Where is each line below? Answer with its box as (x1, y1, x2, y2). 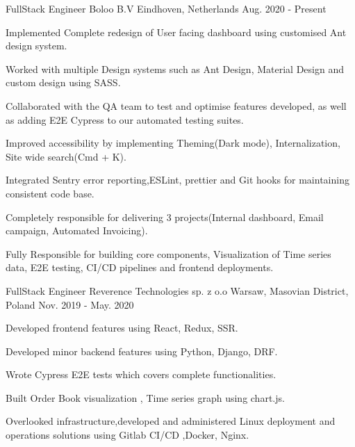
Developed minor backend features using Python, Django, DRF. (6, 343, 278, 358)
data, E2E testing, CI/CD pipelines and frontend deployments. (6, 260, 274, 275)
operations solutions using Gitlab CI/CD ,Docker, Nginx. (6, 428, 249, 442)
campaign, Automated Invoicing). (6, 223, 148, 238)
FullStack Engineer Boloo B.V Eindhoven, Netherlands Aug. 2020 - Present (6, 1, 327, 15)
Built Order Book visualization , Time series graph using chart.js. (6, 390, 285, 405)
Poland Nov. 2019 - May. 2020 (6, 297, 134, 311)
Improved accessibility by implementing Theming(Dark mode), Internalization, (6, 136, 340, 150)
